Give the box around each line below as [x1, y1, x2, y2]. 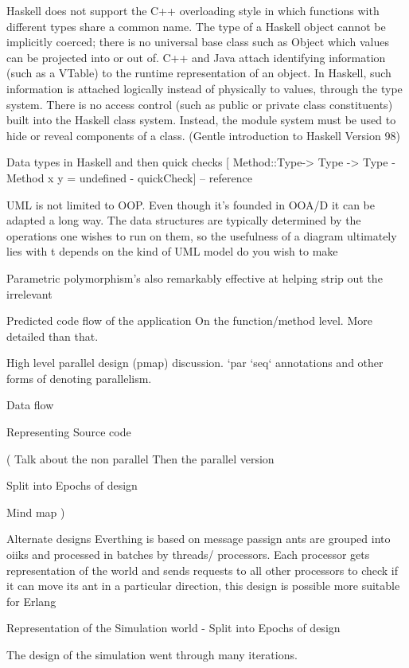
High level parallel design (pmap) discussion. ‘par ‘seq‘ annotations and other [6, 354, 384, 371]
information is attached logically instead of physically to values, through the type [6, 80, 403, 96]
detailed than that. [6, 327, 99, 344]
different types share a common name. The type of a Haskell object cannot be [6, 18, 386, 34]
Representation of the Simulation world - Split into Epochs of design [6, 619, 341, 636]
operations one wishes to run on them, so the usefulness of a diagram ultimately [6, 227, 397, 244]
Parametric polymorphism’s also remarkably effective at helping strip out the [6, 269, 383, 286]
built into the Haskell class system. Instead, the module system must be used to [6, 111, 396, 128]
